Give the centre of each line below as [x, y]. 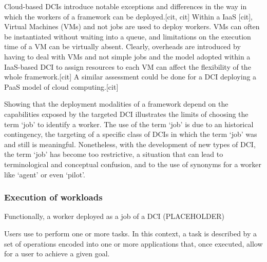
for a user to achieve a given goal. [57, 254]
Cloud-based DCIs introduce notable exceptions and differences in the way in [126, 6]
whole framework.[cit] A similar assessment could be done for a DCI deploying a [130, 77]
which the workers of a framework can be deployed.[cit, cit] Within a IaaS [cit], [129, 16]
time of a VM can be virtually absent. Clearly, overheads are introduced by [122, 46]
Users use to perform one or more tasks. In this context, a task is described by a [131, 233]
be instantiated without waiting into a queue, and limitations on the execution [128, 36]
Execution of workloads [53, 197]
